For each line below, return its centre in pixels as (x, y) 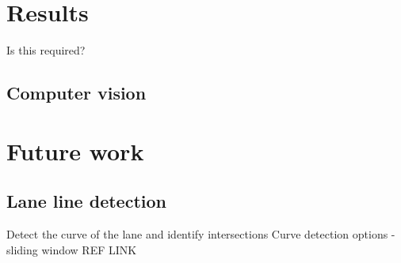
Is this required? (46, 50)
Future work (75, 150)
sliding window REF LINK (72, 249)
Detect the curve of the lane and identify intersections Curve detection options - (201, 234)
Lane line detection (86, 201)
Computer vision (76, 93)
